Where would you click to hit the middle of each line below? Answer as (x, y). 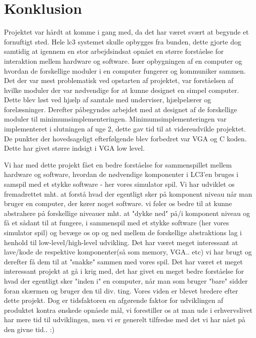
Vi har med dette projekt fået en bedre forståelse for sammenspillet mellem (118, 164)
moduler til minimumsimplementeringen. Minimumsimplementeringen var (115, 119)
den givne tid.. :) (29, 329)
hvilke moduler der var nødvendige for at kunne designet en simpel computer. (122, 90)
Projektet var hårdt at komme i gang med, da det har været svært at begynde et (127, 32)
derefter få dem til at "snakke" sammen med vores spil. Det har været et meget (124, 261)
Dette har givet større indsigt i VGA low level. (74, 148)
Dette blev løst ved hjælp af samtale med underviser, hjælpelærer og (108, 100)
